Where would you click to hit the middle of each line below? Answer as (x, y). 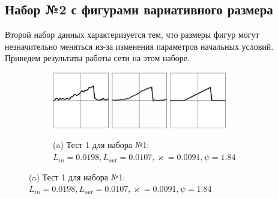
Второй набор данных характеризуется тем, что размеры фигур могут (132, 34)
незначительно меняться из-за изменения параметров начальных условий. (139, 46)
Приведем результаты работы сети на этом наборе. (97, 58)
